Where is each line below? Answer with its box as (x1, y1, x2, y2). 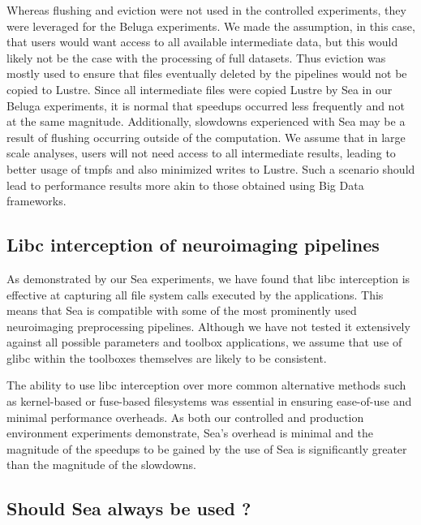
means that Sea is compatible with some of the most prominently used (6, 302, 357, 319)
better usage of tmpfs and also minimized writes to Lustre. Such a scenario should (6, 160, 415, 177)
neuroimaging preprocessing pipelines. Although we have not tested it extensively (6, 317, 410, 334)
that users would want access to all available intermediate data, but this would (6, 33, 398, 50)
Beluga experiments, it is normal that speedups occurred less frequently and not (6, 97, 405, 114)
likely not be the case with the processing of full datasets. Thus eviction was (6, 49, 386, 66)
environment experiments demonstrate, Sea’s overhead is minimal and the (6, 424, 373, 441)
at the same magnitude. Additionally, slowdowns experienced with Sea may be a (6, 113, 406, 130)
